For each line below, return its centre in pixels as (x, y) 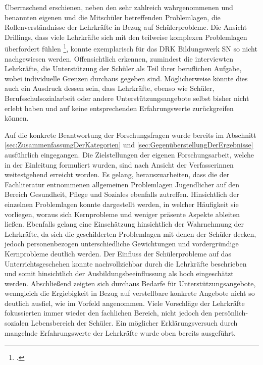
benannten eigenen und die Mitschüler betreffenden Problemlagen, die (113, 17)
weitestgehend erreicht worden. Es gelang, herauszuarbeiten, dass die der (117, 174)
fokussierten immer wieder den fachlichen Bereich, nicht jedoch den (109, 313)
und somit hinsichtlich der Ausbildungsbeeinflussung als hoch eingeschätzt (119, 273)
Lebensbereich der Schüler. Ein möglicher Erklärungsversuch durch (134, 323)
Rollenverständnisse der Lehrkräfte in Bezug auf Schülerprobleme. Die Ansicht (126, 27)
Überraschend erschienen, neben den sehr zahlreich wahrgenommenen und (119, 7)
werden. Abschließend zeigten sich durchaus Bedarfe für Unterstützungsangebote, (130, 283)
